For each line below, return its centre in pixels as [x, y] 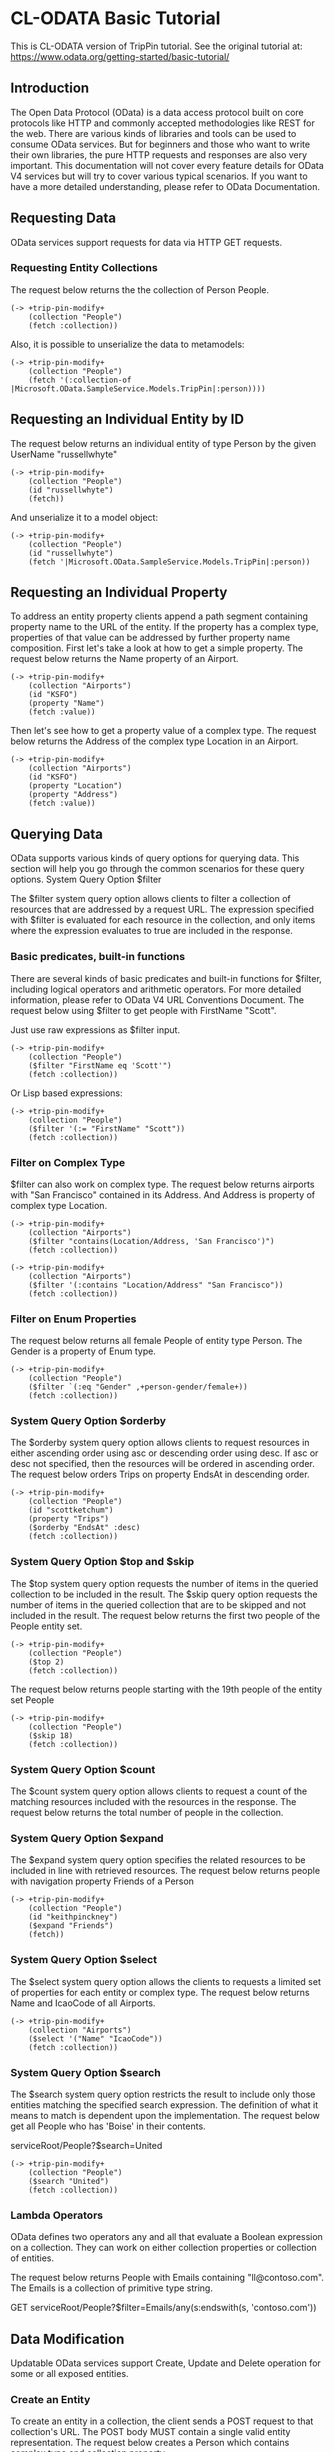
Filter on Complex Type [68, 1162]
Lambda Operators [56, 2215]
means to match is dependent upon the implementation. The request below [165, 2115]
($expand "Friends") [71, 1926]
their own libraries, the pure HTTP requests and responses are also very [159, 154]
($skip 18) [51, 1735]
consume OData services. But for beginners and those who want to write [160, 144]
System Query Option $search [86, 2072]
